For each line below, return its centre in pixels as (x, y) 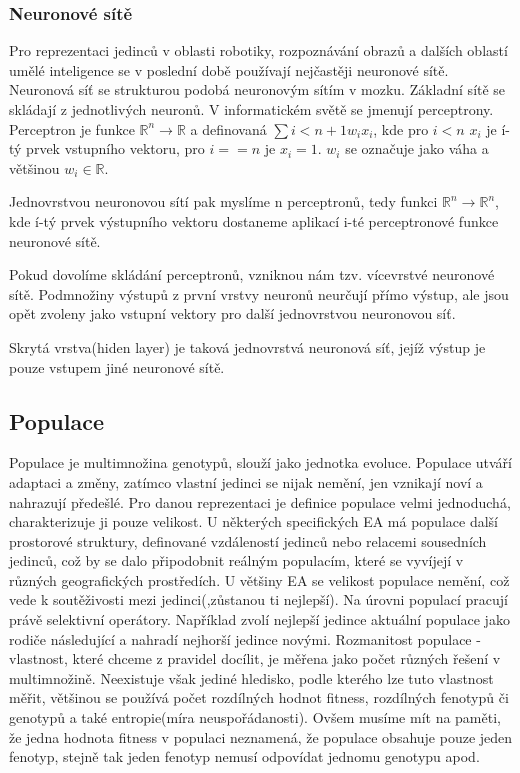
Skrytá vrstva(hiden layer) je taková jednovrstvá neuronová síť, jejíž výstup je (247, 346)
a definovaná (228, 128)
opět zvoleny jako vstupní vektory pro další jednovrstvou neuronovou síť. (232, 313)
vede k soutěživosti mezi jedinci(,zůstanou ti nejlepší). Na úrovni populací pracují (258, 599)
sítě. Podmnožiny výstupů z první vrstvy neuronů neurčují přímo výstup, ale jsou (259, 293)
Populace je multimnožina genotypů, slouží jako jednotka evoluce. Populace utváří (260, 462)
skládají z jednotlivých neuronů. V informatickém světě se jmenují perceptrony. (251, 109)
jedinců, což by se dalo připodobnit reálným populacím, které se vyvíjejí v (236, 560)
